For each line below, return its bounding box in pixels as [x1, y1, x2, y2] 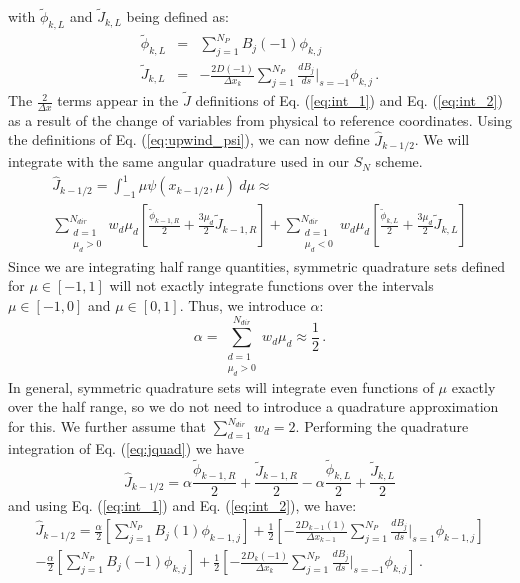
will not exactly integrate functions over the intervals [109, 275, 434, 296]
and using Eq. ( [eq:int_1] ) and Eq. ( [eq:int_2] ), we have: [8, 495, 357, 516]
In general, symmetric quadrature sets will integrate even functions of [8, 376, 434, 397]
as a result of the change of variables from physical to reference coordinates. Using [8, 109, 512, 130]
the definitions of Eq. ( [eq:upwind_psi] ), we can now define [8, 129, 370, 150]
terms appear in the [57, 90, 179, 111]
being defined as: [126, 6, 229, 27]
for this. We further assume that [8, 416, 206, 436]
